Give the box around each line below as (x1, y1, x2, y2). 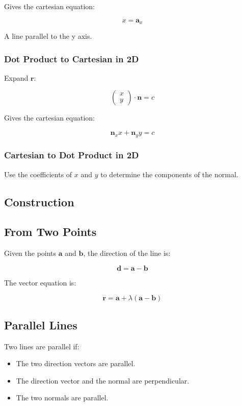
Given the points (4, 248, 57, 258)
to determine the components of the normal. (100, 169, 238, 179)
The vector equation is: (4, 277, 76, 288)
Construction (4, 194, 74, 209)
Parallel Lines (4, 317, 77, 332)
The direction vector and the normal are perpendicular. (16, 375, 190, 386)
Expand (4, 72, 29, 83)
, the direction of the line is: (83, 248, 171, 258)
